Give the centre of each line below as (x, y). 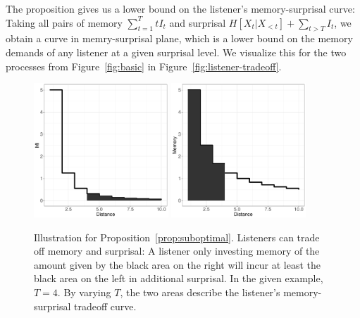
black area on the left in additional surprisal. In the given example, (179, 278)
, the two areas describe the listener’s (200, 292)
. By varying (84, 292)
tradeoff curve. (105, 306)
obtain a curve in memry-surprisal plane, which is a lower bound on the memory (179, 38)
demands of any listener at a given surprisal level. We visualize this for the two (176, 52)
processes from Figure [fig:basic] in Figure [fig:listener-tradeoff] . (144, 66)
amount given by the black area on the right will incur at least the (177, 264)
